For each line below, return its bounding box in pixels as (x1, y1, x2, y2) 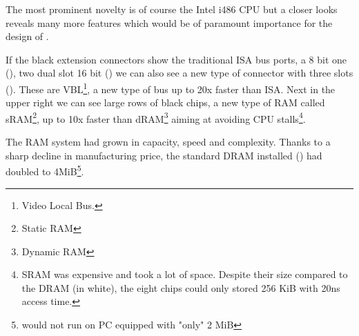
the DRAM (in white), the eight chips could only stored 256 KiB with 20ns (21, 280, 340, 295)
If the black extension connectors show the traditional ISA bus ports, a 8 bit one (6, 52, 347, 66)
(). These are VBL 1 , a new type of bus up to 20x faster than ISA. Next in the (6, 79, 336, 96)
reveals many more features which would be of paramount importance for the (6, 15, 333, 30)
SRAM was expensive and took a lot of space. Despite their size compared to (21, 267, 348, 281)
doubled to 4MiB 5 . (6, 162, 84, 178)
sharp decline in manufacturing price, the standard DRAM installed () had (6, 148, 322, 162)
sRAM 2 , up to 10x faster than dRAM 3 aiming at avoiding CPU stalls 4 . (6, 109, 306, 126)
